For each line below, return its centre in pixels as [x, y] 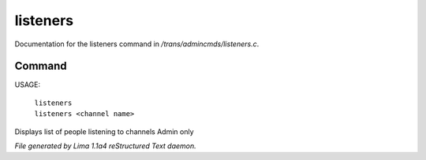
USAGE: [28, 85]
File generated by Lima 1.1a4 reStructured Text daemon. [105, 146]
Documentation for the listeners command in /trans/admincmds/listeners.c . [137, 44]
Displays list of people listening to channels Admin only [104, 131]
